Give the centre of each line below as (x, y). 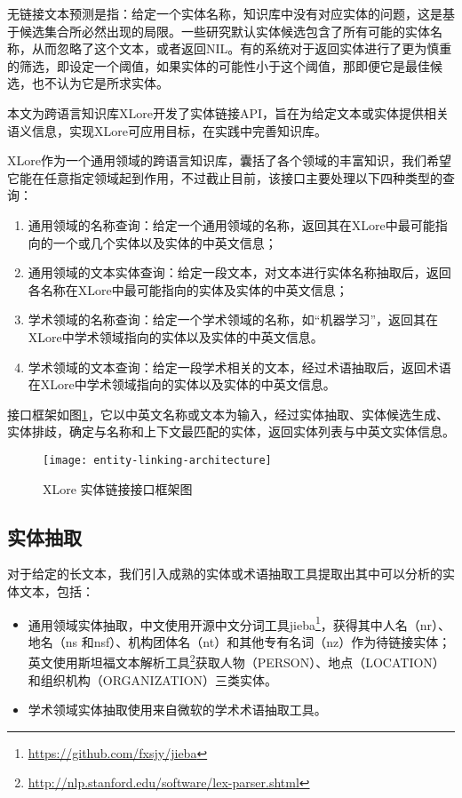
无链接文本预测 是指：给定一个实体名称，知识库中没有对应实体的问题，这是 (225, 13)
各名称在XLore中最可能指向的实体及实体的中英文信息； (188, 289)
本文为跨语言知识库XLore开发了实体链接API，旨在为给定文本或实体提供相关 (228, 112)
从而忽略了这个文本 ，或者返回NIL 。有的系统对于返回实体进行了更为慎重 (242, 48)
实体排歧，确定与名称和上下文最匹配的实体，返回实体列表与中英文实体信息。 (231, 431)
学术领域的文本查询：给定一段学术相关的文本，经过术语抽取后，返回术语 (239, 367)
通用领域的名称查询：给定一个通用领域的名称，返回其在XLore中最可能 (231, 224)
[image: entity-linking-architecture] (157, 460)
